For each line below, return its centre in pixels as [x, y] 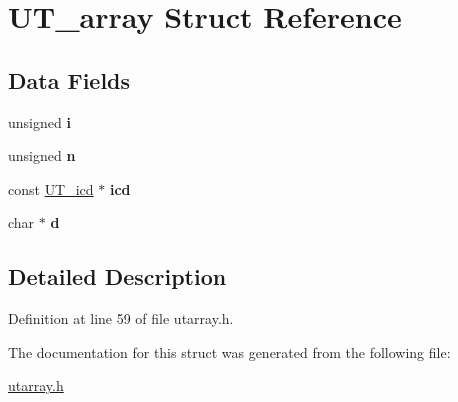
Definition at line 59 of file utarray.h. [121, 318]
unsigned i [39, 121]
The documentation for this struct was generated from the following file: [229, 351]
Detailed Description [117, 276]
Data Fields [69, 79]
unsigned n [42, 155]
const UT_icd [51, 188]
